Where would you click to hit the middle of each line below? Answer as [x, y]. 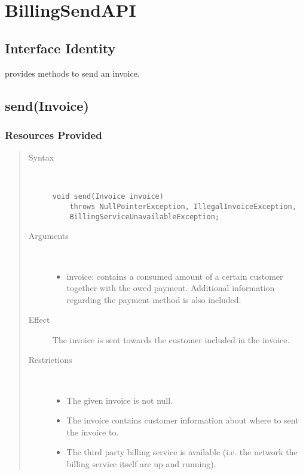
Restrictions [50, 360]
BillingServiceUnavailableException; [144, 217]
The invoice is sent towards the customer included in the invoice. [171, 339]
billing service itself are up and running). [141, 464]
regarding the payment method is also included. [154, 299]
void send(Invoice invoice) [108, 197]
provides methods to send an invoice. [72, 73]
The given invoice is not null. [120, 400]
